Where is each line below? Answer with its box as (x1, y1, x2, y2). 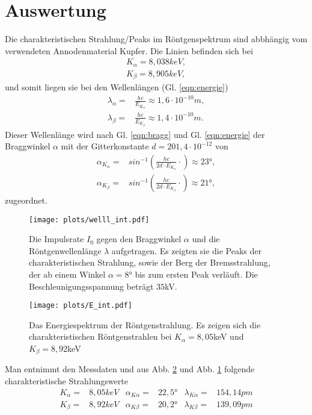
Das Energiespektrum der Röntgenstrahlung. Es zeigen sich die (29, 318, 261, 331)
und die (192, 232, 220, 245)
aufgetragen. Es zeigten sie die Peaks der (111, 244, 262, 257)
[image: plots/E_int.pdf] (29, 301, 132, 310)
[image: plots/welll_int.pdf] (29, 215, 150, 224)
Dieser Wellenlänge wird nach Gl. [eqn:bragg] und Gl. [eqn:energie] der (5, 128, 265, 140)
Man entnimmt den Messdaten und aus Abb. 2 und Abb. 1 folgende (5, 363, 255, 375)
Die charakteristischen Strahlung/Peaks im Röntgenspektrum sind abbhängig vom (5, 33, 308, 45)
